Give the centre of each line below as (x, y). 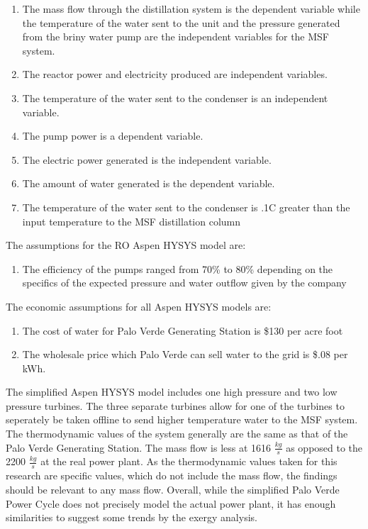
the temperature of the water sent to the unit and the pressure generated (181, 22)
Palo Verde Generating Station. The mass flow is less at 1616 (139, 447)
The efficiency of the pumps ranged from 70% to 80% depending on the (178, 268)
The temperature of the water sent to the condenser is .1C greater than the (186, 207)
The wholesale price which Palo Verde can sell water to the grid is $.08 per (185, 354)
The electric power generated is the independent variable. (147, 159)
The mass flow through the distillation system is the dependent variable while (191, 9)
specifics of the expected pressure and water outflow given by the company (184, 283)
